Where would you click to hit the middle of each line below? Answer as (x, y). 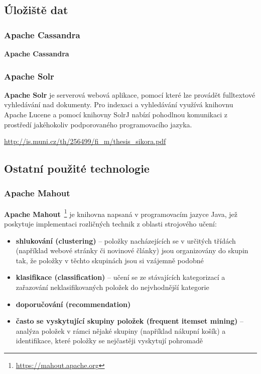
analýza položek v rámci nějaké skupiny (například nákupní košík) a (121, 330)
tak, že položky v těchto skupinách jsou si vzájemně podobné (110, 260)
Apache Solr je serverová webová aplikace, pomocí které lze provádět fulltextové (130, 94)
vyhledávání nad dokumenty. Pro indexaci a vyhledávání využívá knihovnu (119, 104)
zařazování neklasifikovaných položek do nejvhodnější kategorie (112, 287)
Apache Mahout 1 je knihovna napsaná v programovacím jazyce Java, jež (121, 213)
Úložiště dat (36, 10)
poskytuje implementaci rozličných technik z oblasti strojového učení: (110, 224)
